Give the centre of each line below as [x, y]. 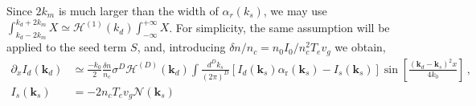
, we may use [295, 10]
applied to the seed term [67, 47]
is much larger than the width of [138, 10]
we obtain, [360, 47]
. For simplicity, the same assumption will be [279, 27]
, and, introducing [181, 47]
